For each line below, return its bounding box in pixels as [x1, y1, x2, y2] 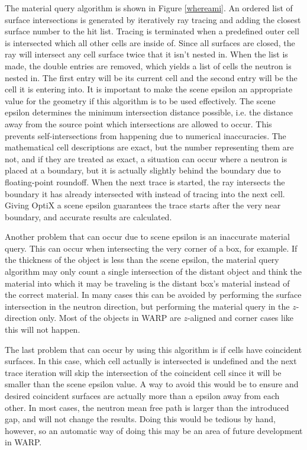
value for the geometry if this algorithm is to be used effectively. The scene [5, 94, 276, 107]
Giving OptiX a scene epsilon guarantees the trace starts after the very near [5, 199, 281, 211]
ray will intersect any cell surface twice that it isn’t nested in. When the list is [5, 48, 288, 60]
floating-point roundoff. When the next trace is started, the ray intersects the [5, 175, 285, 188]
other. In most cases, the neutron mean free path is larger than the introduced [5, 401, 289, 413]
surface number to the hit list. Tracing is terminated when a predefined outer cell [5, 25, 299, 37]
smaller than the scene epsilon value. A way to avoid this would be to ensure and [5, 378, 299, 390]
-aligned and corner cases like [187, 311, 294, 324]
